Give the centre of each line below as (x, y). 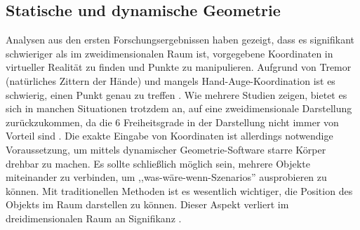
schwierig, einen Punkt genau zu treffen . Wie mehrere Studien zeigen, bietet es (176, 94)
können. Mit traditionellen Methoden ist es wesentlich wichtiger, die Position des (179, 190)
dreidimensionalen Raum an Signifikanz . (94, 218)
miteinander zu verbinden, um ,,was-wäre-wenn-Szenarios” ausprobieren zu (166, 177)
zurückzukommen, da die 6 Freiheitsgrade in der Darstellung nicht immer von (172, 122)
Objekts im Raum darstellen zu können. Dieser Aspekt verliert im (147, 204)
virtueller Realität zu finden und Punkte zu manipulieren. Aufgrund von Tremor (179, 67)
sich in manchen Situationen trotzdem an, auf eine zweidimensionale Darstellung (179, 108)
